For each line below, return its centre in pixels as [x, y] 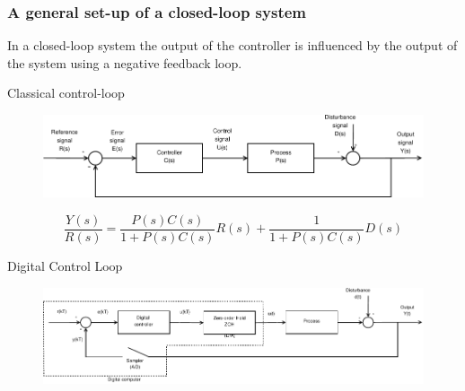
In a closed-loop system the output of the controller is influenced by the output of [232, 45]
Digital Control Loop [65, 265]
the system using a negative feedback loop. [125, 62]
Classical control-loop [66, 93]
